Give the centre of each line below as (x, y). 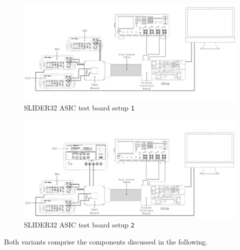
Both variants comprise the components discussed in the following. (106, 242)
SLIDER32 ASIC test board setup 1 (79, 108)
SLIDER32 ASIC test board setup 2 (79, 225)
